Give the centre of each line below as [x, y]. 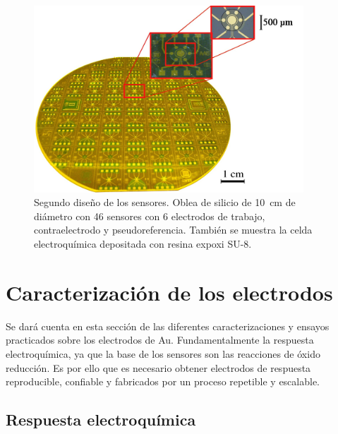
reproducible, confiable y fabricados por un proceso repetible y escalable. [163, 381]
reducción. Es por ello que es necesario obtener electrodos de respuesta [158, 367]
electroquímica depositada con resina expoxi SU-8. [143, 244]
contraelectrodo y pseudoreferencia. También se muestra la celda [173, 230]
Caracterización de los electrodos [169, 292]
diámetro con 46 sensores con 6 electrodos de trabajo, [150, 216]
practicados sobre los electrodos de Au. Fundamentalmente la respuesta [160, 340]
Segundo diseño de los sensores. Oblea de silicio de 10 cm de [165, 202]
